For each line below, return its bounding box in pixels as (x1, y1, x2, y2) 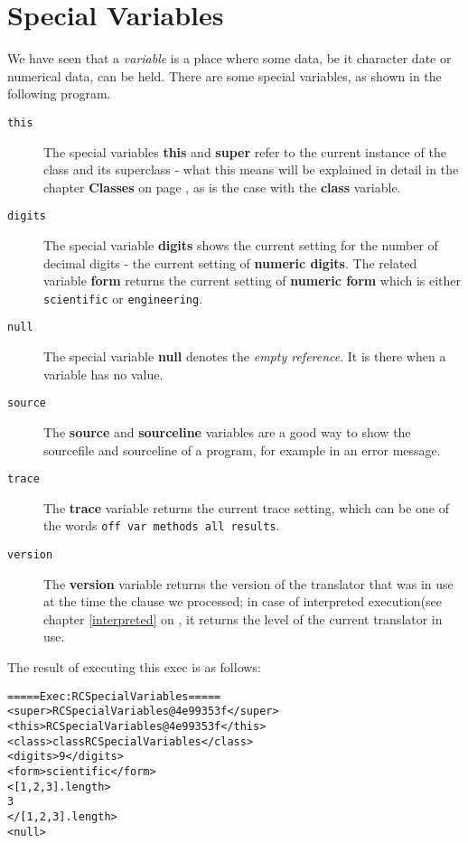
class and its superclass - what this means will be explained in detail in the (43, 160, 459, 179)
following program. (7, 84, 111, 103)
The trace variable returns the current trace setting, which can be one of (43, 498, 450, 517)
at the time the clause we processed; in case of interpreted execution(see (43, 592, 443, 611)
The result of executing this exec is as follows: (7, 658, 261, 677)
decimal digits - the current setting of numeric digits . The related (43, 253, 417, 272)
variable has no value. (43, 364, 164, 383)
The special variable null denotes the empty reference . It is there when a (43, 347, 446, 366)
